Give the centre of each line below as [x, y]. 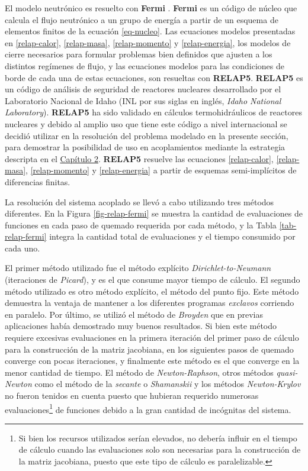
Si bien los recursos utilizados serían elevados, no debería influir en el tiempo [158, 438]
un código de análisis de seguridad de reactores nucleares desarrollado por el [143, 89]
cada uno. [23, 248]
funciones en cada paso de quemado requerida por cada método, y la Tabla [141, 225]
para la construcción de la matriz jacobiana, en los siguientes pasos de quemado [149, 349]
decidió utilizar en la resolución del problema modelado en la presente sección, [147, 135]
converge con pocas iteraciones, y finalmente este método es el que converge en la [152, 361]
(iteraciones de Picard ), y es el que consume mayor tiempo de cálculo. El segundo [153, 280]
